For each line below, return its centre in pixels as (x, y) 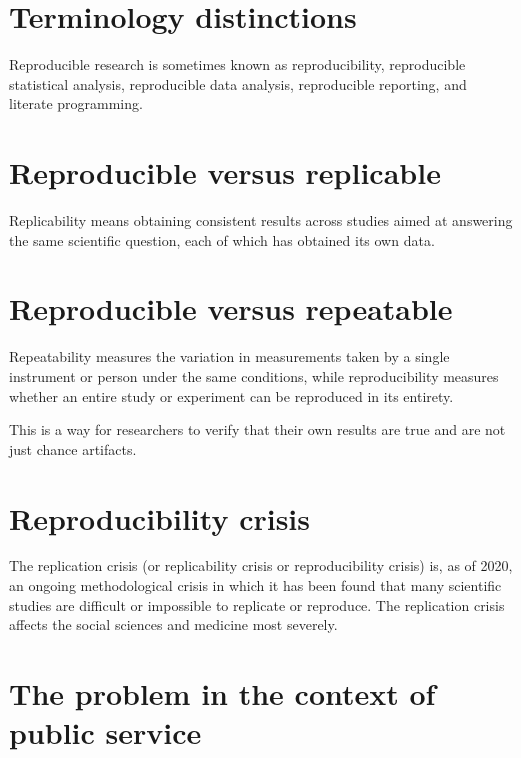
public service (105, 732)
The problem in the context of (222, 693)
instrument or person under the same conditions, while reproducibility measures (254, 375)
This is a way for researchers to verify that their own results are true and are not (257, 429)
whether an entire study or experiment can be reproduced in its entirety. (231, 395)
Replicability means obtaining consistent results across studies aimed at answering (261, 220)
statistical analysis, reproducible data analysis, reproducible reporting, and (238, 83)
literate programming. (76, 103)
